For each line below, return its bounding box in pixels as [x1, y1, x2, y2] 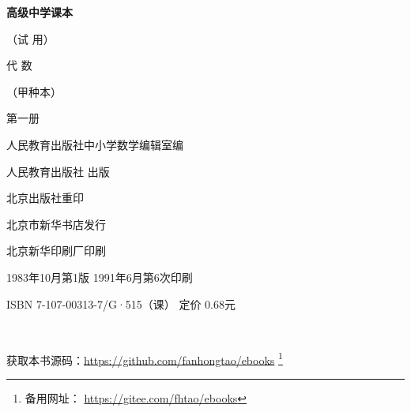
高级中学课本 [6, 4, 73, 20]
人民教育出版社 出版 [6, 163, 110, 179]
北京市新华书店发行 [6, 215, 106, 232]
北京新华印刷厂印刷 [6, 242, 106, 259]
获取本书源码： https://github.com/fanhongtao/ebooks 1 [6, 349, 283, 368]
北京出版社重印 [6, 189, 84, 206]
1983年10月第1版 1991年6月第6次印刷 [6, 268, 193, 285]
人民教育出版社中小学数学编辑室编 [6, 136, 183, 152]
